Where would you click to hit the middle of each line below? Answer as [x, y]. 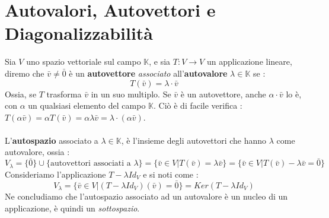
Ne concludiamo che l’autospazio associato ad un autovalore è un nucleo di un [146, 196]
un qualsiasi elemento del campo [87, 105]
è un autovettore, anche [223, 94]
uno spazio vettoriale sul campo [84, 61]
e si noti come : [171, 174]
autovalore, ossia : [37, 152]
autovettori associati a [90, 164]
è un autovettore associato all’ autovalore [148, 73]
